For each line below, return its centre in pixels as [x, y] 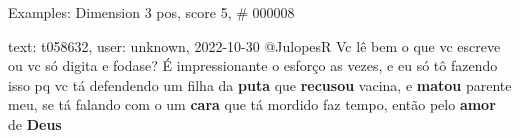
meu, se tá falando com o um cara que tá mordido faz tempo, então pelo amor [252, 104]
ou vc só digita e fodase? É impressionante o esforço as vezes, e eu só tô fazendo [253, 65]
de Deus [35, 123]
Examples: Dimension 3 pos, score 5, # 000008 [151, 12]
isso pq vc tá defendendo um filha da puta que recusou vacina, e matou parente [260, 84]
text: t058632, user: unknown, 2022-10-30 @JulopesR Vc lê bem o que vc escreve [254, 45]
